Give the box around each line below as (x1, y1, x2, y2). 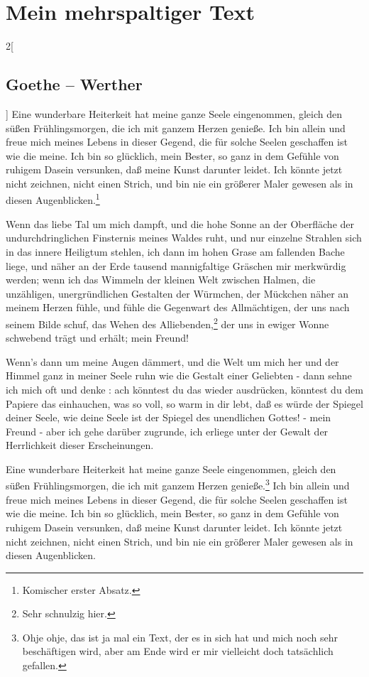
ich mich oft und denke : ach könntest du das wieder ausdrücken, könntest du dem (6, 381, 363, 396)
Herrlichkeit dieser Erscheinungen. (6, 438, 154, 453)
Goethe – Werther (6, 73, 143, 95)
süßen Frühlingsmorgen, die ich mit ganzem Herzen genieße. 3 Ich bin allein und (6, 476, 350, 493)
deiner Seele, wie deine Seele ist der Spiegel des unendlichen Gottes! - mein (6, 410, 331, 425)
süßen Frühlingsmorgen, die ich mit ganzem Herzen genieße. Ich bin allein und (6, 120, 346, 135)
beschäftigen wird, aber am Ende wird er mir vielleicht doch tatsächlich (22, 644, 334, 659)
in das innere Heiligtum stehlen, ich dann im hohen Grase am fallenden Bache (6, 244, 345, 259)
